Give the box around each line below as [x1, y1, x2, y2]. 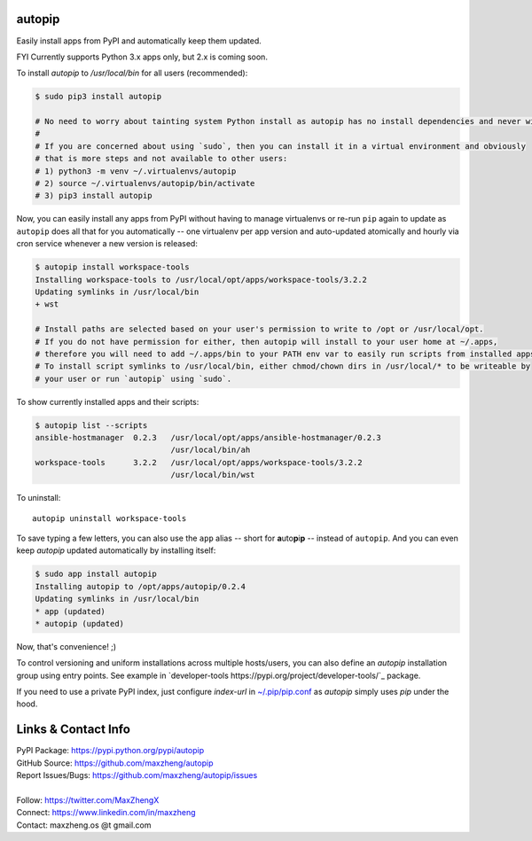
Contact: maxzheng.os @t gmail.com [16, 820, 152, 830]
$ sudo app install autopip [35, 569, 157, 580]
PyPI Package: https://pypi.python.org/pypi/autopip [16, 745, 204, 756]
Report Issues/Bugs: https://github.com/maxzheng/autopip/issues [16, 770, 258, 781]
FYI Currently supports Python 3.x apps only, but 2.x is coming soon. [16, 51, 268, 62]
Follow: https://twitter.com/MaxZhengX [16, 794, 160, 806]
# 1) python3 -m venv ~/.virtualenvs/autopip [35, 166, 237, 176]
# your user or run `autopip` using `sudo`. [35, 373, 232, 384]
